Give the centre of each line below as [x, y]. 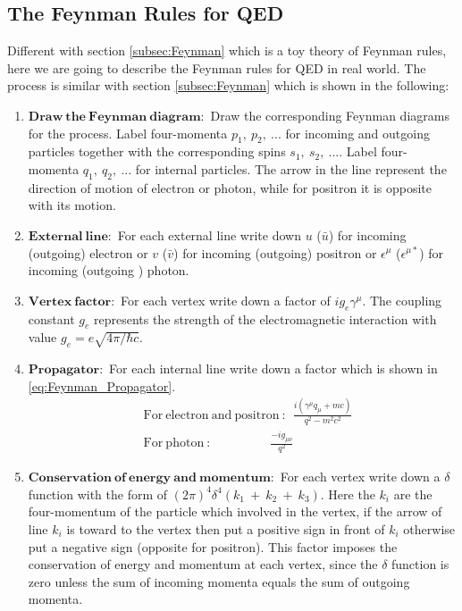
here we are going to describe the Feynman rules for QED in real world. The [217, 67]
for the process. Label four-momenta [128, 133]
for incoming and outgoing [357, 133]
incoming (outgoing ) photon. [109, 270]
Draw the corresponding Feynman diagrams [330, 115]
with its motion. [72, 205]
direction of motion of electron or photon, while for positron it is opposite [230, 187]
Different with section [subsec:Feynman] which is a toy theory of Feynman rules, [227, 50]
